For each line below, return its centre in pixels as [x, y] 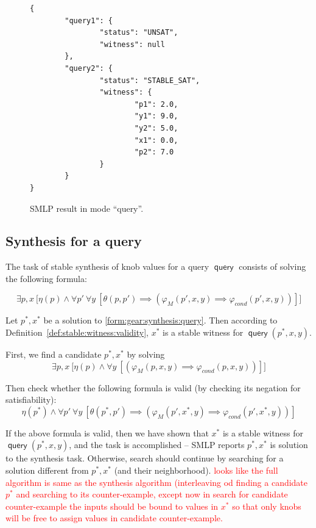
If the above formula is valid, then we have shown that [107, 432]
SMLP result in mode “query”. [87, 208]
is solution [289, 445]
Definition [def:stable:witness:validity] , [77, 332]
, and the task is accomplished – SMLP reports [157, 445]
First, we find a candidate [54, 354]
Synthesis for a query [74, 241]
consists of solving [272, 266]
